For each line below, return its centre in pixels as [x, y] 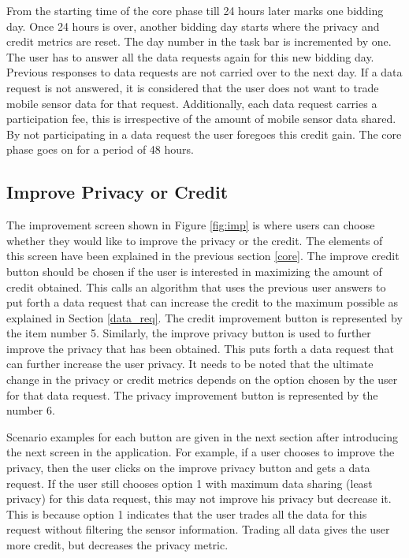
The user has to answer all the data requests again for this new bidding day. [190, 56]
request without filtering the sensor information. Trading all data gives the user [198, 529]
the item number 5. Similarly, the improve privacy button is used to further [189, 333]
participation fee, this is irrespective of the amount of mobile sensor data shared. [201, 119]
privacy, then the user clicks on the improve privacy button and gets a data [188, 468]
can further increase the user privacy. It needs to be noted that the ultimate [190, 364]
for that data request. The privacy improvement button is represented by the [192, 394]
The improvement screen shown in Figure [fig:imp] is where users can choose [191, 225]
